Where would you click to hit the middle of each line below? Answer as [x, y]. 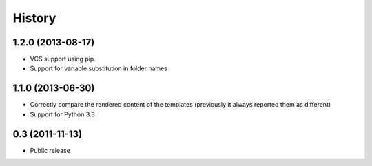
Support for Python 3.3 [63, 114]
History [34, 18]
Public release [50, 150]
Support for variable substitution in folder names [99, 68]
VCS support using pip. [63, 59]
